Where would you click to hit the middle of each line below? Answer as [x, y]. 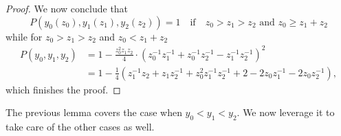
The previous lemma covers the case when [94, 112]
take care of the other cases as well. [80, 127]
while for [24, 36]
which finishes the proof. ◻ [63, 89]
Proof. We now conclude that [67, 8]
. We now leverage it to [286, 112]
